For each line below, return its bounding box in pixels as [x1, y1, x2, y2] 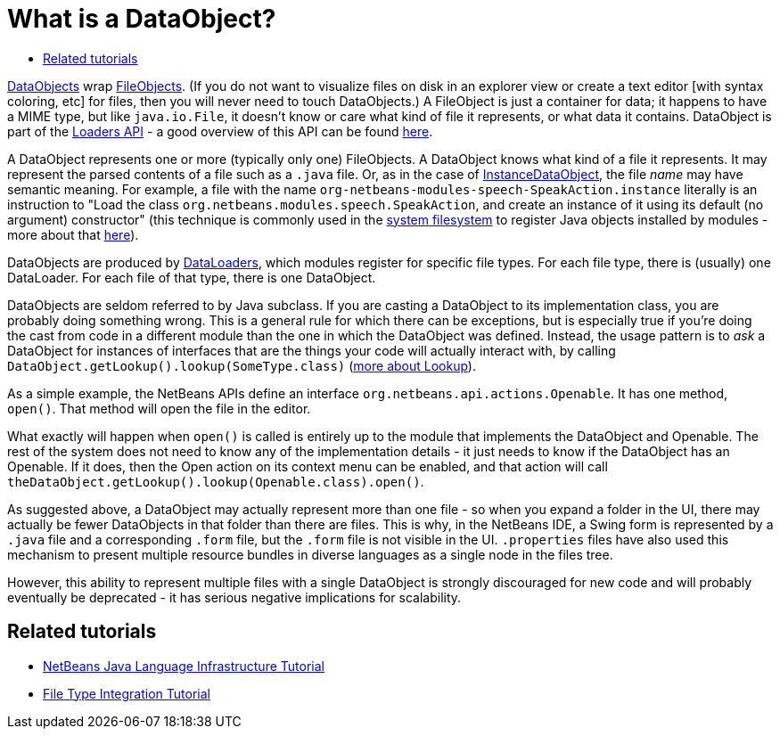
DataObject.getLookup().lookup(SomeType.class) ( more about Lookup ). [7, 357, 476, 373]
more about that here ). [7, 226, 139, 242]
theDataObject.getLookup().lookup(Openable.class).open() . [7, 473, 424, 489]
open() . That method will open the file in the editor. [7, 400, 311, 416]
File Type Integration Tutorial [43, 685, 210, 701]
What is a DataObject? [7, 4, 276, 34]
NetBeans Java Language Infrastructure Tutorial [43, 658, 324, 674]
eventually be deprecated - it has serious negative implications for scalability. [7, 589, 462, 605]
